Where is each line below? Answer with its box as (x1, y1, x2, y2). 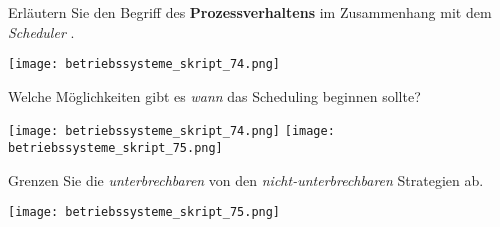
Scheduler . (8, 21, 75, 42)
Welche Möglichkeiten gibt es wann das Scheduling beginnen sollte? (8, 85, 421, 106)
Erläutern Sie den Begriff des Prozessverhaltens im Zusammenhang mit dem (8, 2, 492, 22)
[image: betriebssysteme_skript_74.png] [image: (8, 124, 335, 139)
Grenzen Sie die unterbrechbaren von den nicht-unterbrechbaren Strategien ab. (8, 169, 484, 190)
